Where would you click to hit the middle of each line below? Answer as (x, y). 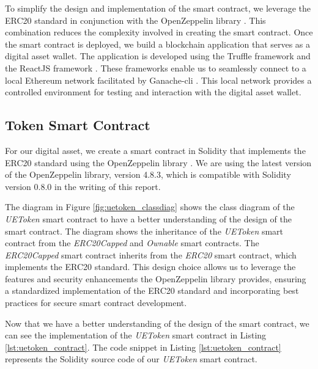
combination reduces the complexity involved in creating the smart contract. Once (159, 32)
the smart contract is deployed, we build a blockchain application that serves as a (158, 44)
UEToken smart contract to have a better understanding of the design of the (148, 218)
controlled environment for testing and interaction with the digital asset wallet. (153, 92)
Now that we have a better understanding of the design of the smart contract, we (157, 323)
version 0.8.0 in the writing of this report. (83, 186)
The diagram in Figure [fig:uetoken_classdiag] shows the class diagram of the (150, 207)
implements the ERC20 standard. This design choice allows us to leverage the (150, 267)
